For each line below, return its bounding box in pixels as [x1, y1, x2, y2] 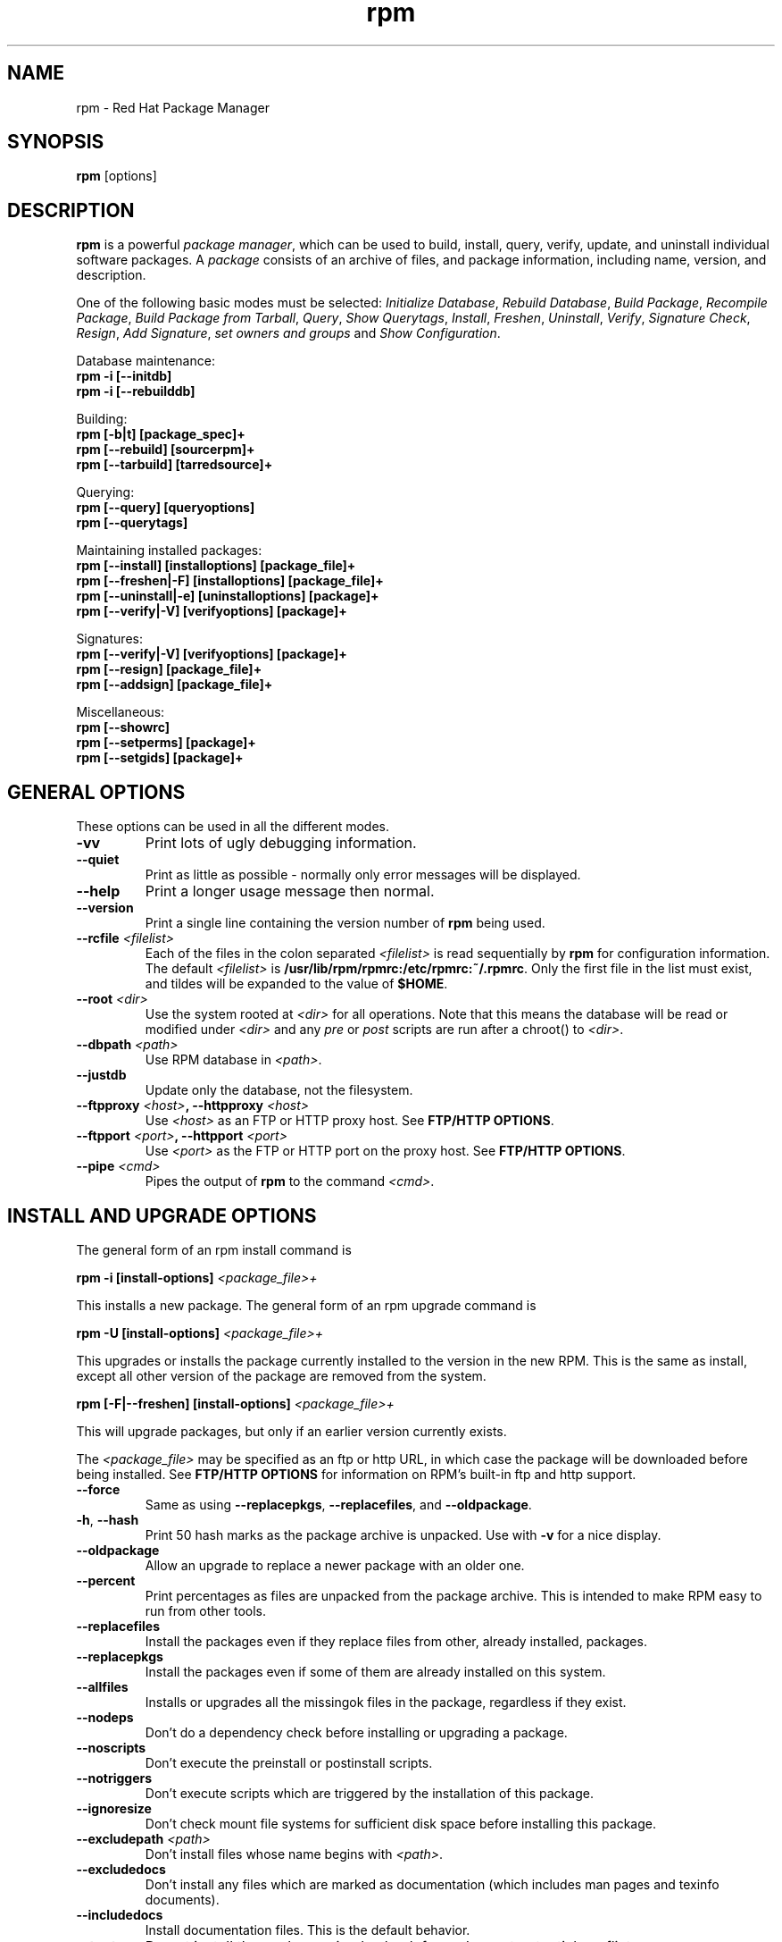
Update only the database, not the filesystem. [145, 1082, 413, 1098]
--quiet [76, 852, 120, 868]
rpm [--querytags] [76, 515, 188, 531]
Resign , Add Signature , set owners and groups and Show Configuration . [76, 325, 501, 341]
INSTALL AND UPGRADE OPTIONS [7, 1204, 317, 1227]
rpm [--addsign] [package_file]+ [76, 677, 273, 693]
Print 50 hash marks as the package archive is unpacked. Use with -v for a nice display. [145, 1526, 661, 1543]
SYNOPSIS [7, 130, 104, 154]
